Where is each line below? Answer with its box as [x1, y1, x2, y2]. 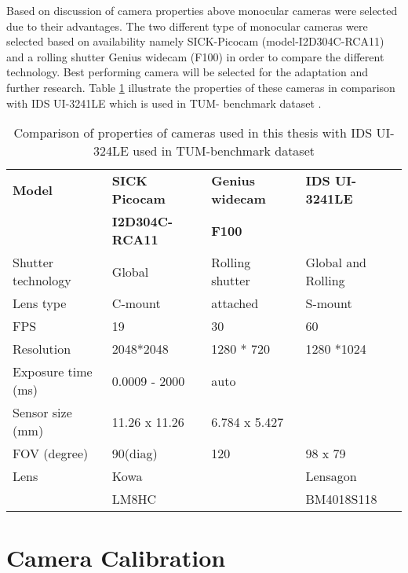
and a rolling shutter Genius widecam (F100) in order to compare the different [6, 48, 384, 64]
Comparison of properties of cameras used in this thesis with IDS [13, 123, 373, 142]
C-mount [111, 294, 161, 313]
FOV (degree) [13, 444, 89, 463]
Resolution [13, 340, 71, 358]
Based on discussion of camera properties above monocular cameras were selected [6, 2, 398, 18]
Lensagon [305, 467, 357, 486]
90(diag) [111, 444, 158, 463]
